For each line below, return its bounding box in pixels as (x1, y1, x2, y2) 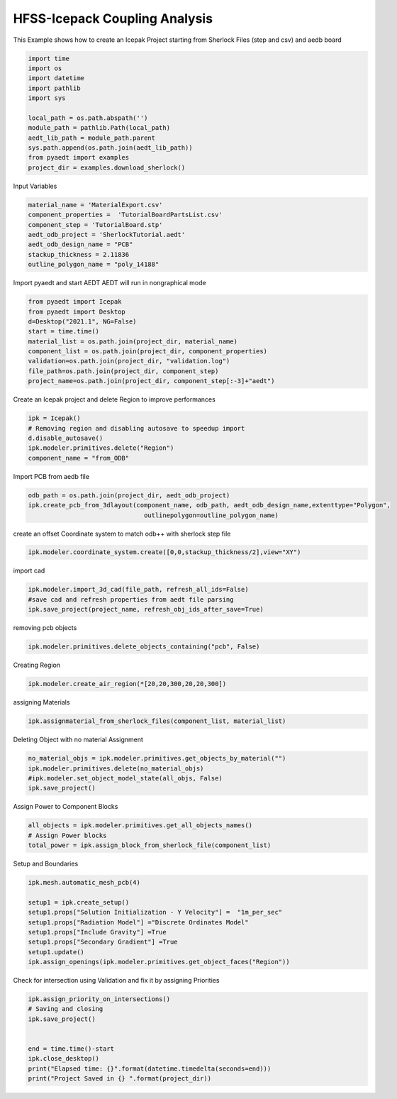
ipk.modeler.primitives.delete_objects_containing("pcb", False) (28, 643, 260, 651)
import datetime (28, 74, 85, 82)
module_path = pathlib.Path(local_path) (28, 124, 170, 132)
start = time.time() (28, 327, 99, 336)
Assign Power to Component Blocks (13, 802, 118, 811)
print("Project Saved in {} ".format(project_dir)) (28, 1075, 212, 1083)
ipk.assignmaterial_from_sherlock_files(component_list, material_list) (28, 717, 286, 725)
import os (28, 64, 62, 72)
